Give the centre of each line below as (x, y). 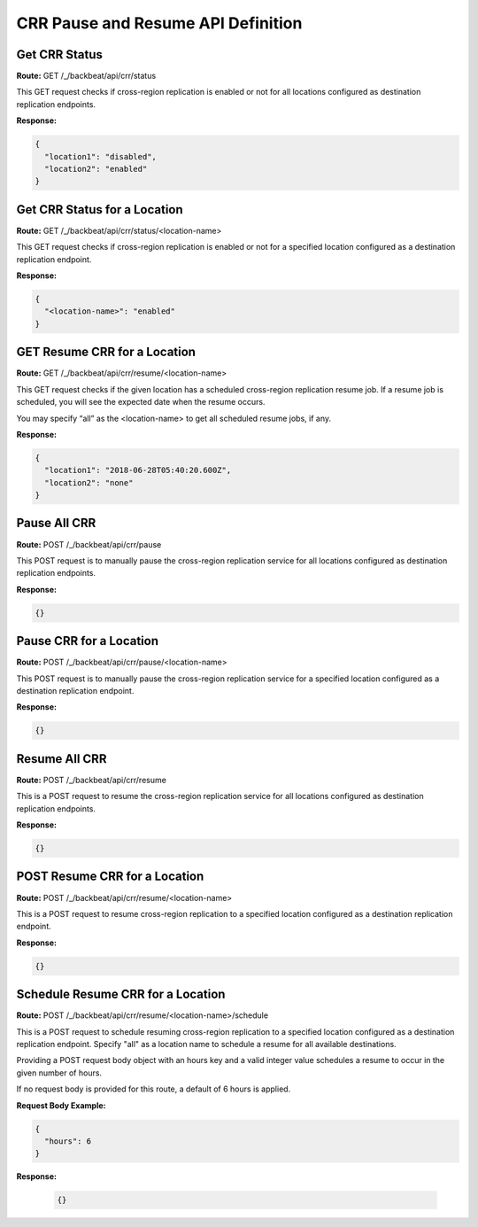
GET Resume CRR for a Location (106, 352)
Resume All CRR (62, 759)
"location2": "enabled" (96, 169)
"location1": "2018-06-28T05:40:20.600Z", (138, 470)
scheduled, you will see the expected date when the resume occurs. (141, 402)
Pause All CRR (56, 523)
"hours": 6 (68, 1141)
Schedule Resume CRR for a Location (121, 994)
